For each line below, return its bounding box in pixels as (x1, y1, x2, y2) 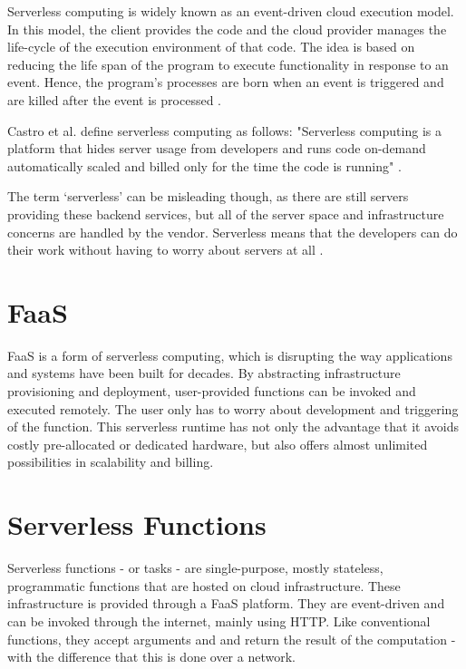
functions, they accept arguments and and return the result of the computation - (7, 629, 456, 648)
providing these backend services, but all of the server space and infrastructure (7, 204, 444, 223)
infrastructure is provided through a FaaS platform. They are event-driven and (7, 594, 445, 613)
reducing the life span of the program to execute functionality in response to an (7, 54, 449, 73)
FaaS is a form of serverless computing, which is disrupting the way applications (7, 345, 452, 364)
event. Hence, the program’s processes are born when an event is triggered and (7, 73, 444, 92)
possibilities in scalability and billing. (7, 452, 214, 471)
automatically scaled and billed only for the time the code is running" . (7, 156, 402, 175)
